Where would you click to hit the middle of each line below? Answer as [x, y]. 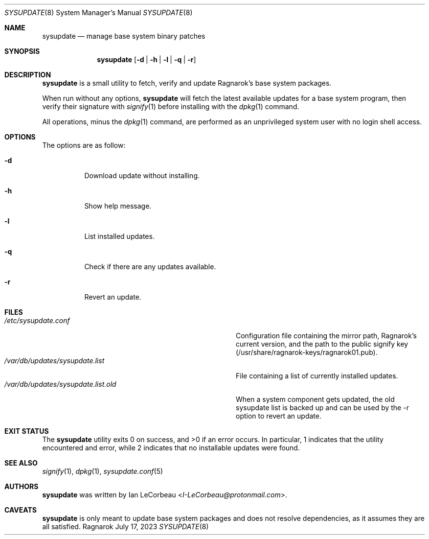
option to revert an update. [279, 416]
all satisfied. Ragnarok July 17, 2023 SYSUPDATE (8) [125, 527]
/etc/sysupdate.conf [37, 320]
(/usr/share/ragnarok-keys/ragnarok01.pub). [307, 352]
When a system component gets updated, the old [315, 399]
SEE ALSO [21, 463]
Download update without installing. [142, 176]
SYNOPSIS [22, 51]
